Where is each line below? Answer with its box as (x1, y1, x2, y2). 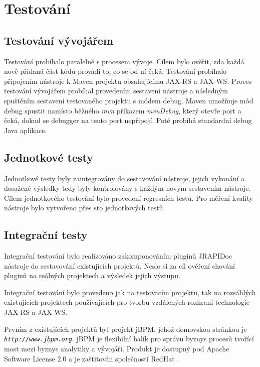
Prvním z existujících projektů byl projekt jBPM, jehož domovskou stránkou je (4, 323, 247, 334)
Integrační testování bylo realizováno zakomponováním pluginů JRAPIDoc (4, 251, 232, 261)
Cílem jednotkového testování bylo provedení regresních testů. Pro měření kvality (4, 192, 253, 203)
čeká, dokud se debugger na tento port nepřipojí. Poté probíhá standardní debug (4, 115, 252, 126)
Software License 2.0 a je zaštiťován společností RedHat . (4, 353, 179, 363)
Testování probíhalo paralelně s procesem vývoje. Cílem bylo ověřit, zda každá (4, 56, 244, 66)
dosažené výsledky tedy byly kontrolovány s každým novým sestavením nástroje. (4, 183, 251, 193)
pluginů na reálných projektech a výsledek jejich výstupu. (4, 270, 180, 281)
